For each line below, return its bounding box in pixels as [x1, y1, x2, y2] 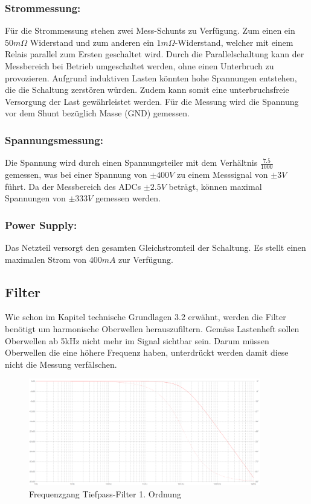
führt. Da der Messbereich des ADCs [5, 180, 141, 192]
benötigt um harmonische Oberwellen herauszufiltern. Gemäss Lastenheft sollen [5, 323, 300, 335]
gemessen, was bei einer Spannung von [5, 168, 147, 181]
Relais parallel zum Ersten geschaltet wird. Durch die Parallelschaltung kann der [5, 48, 304, 60]
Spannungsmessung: [5, 132, 103, 147]
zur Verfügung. [118, 253, 173, 265]
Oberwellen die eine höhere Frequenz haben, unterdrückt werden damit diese [5, 346, 289, 359]
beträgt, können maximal [168, 180, 262, 192]
